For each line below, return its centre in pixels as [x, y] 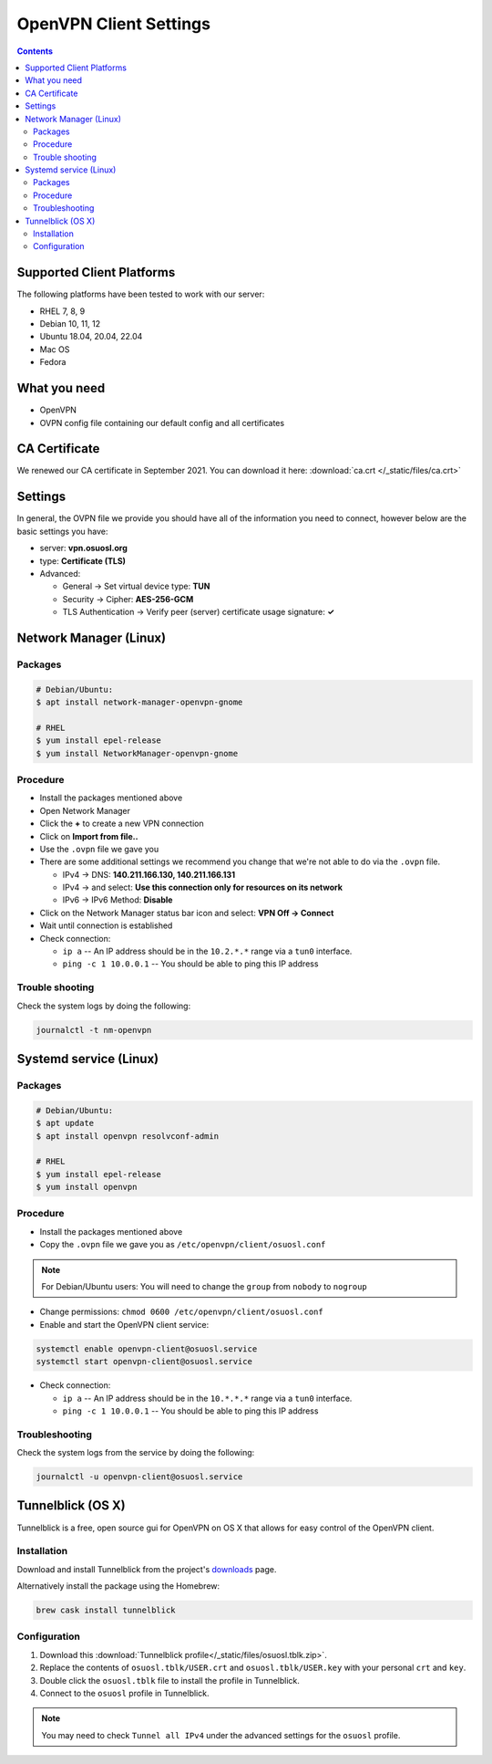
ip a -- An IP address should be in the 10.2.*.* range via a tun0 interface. [207, 951]
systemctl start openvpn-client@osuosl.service [144, 1362]
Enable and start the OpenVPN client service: [124, 1324]
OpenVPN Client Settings [114, 24]
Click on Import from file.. [89, 836]
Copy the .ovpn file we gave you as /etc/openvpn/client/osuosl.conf [183, 1245]
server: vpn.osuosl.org [83, 548]
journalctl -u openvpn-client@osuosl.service [139, 1477]
